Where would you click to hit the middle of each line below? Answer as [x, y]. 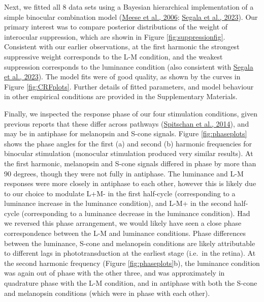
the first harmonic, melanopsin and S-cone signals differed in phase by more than [130, 163]
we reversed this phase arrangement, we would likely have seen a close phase [123, 223]
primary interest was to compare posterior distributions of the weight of [116, 27]
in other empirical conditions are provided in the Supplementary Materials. [121, 96]
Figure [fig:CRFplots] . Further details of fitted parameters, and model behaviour [129, 86]
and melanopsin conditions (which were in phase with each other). [107, 293]
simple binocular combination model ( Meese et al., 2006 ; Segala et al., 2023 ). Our [131, 17]
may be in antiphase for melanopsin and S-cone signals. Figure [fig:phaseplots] [126, 133]
